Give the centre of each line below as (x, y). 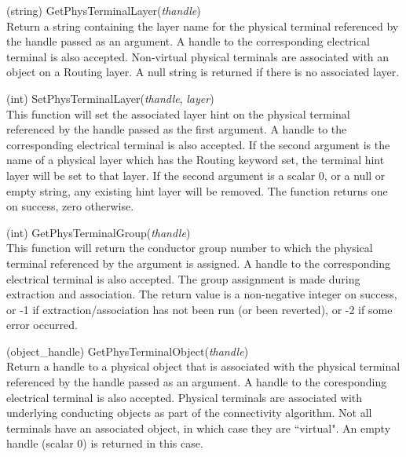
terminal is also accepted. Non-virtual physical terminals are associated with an (198, 56)
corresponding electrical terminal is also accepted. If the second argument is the (198, 144)
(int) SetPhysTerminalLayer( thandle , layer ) (110, 98)
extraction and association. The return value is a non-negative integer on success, (202, 294)
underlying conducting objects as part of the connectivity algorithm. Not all (189, 413)
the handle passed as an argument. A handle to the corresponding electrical (188, 41)
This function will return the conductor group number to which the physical (190, 248)
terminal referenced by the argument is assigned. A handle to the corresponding (198, 263)
